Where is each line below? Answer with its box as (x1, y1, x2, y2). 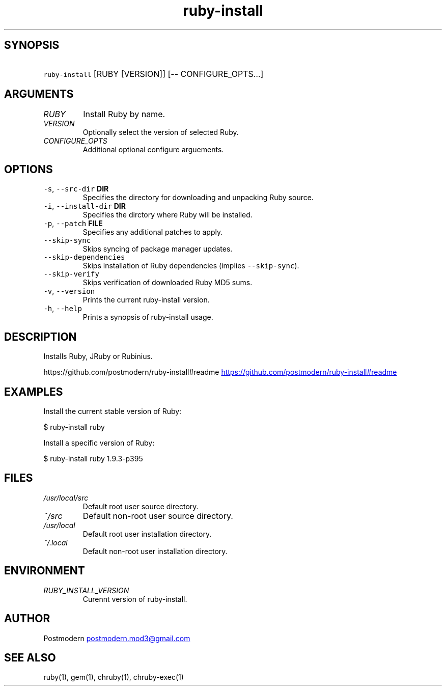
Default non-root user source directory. (82, 510, 233, 521)
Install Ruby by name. (83, 109, 165, 120)
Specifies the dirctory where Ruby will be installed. (82, 210, 253, 219)
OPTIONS (4, 162, 53, 176)
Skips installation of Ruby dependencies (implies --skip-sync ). (82, 261, 299, 270)
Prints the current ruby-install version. (82, 295, 210, 305)
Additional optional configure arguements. (82, 145, 224, 154)
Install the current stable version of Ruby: (43, 406, 182, 416)
